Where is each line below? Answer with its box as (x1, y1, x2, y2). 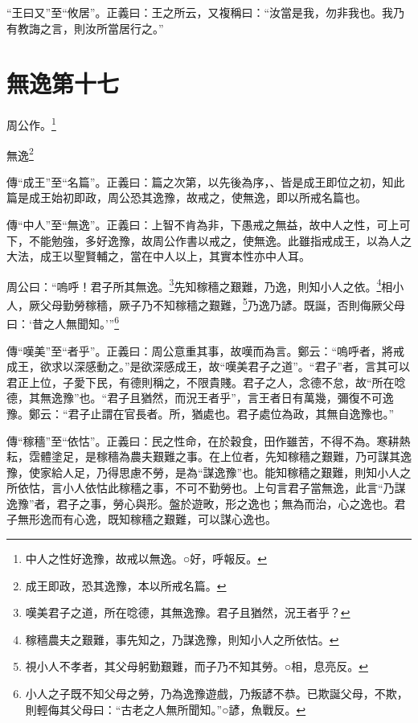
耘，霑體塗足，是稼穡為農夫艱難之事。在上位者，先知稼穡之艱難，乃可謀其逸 (6, 448, 412, 465)
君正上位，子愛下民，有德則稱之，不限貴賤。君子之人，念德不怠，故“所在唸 (6, 373, 406, 390)
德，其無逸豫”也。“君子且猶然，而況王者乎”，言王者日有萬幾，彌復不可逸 (6, 389, 394, 406)
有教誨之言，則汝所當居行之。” (6, 19, 164, 36)
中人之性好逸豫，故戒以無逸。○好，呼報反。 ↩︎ (25, 550, 267, 567)
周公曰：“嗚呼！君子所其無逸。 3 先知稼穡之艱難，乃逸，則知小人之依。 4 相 (6, 275, 393, 294)
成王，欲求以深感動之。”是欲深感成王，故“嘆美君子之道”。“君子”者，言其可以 (6, 358, 411, 375)
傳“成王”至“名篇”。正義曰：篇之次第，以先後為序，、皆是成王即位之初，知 (6, 173, 394, 190)
